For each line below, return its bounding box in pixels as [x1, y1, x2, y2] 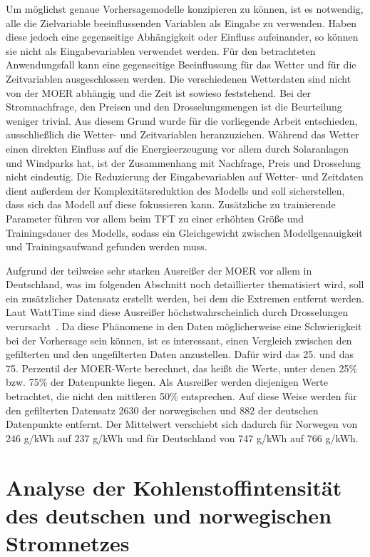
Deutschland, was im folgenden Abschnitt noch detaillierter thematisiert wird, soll [6, 277, 364, 292]
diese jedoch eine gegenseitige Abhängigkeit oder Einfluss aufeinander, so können [6, 29, 359, 44]
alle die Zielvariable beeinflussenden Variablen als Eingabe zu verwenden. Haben [6, 15, 357, 30]
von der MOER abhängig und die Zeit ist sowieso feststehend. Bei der [6, 85, 312, 100]
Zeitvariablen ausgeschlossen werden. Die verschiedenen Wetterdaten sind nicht [6, 71, 351, 86]
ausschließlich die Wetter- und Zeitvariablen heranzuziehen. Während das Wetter [6, 127, 359, 142]
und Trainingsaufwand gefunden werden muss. [6, 239, 207, 254]
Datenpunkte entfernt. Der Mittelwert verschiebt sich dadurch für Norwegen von [6, 417, 358, 431]
